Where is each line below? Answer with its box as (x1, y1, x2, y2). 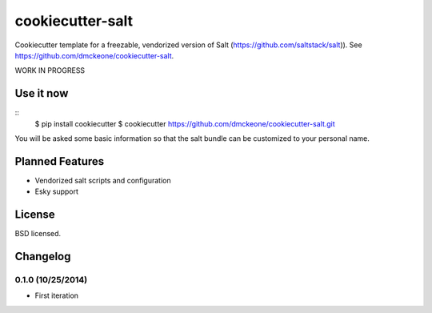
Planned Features (14, 154, 105, 168)
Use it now (14, 86, 69, 100)
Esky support (34, 187, 79, 196)
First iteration (34, 291, 79, 300)
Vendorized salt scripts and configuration (34, 175, 171, 185)
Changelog (14, 250, 71, 263)
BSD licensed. (14, 229, 62, 239)
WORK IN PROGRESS (14, 66, 86, 75)
